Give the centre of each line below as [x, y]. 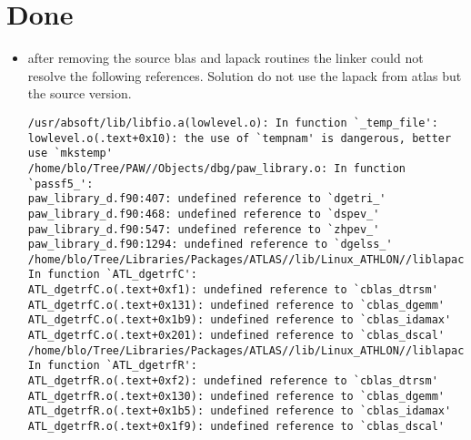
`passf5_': [60, 184]
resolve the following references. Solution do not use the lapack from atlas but [245, 75]
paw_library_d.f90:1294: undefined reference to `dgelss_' [210, 245]
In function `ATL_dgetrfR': [112, 366]
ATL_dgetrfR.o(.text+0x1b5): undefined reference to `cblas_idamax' [240, 411]
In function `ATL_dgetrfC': [112, 275]
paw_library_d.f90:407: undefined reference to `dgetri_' [207, 199]
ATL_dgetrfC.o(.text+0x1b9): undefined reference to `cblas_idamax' [240, 320]
